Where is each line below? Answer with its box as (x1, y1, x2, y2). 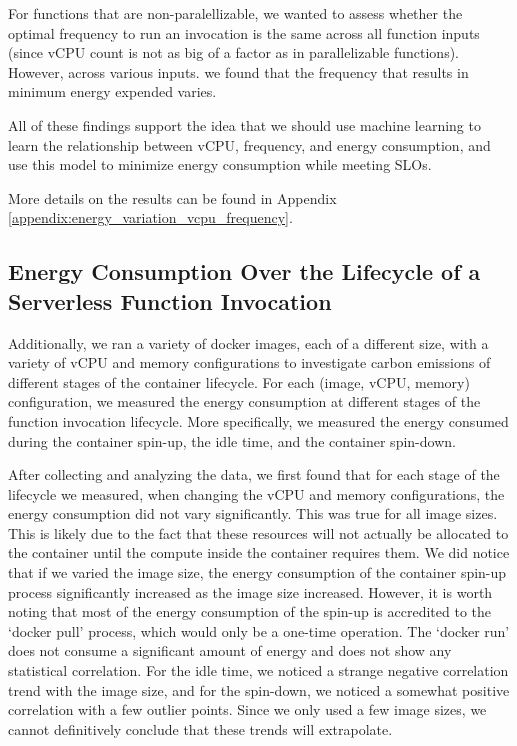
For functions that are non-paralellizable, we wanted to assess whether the (8, 3, 463, 23)
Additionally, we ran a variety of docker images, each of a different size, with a (8, 332, 489, 353)
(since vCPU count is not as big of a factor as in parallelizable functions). (8, 42, 459, 63)
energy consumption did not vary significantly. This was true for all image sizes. (8, 503, 498, 524)
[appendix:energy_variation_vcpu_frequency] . (8, 207, 293, 228)
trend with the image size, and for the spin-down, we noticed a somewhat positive (8, 679, 510, 700)
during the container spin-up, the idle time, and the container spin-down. (8, 430, 456, 451)
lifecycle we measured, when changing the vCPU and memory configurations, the (8, 483, 505, 504)
